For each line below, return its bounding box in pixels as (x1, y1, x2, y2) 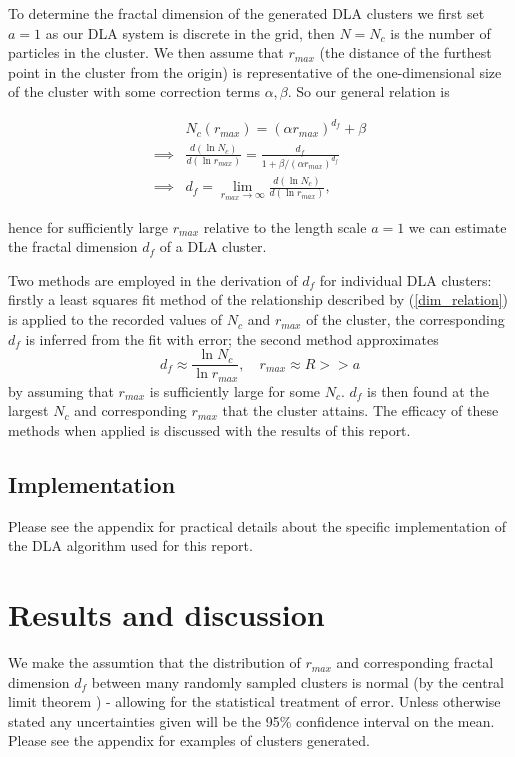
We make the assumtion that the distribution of (8, 652, 301, 673)
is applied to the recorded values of (8, 309, 223, 330)
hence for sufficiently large (8, 216, 168, 237)
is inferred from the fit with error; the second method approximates (25, 328, 439, 349)
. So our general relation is (287, 81, 450, 102)
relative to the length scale (203, 216, 367, 237)
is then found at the (367, 380, 489, 401)
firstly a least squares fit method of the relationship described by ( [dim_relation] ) (8, 289, 509, 310)
